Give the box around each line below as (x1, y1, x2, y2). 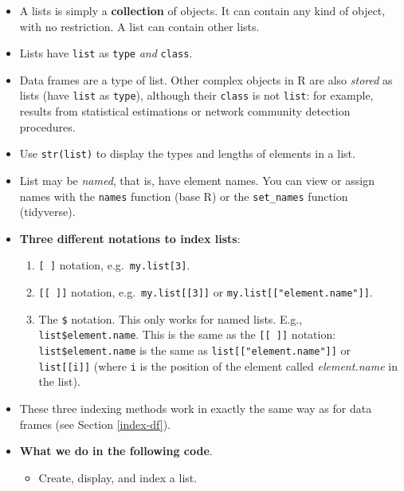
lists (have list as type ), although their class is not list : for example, (19, 87, 374, 104)
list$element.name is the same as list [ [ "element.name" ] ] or (38, 342, 351, 358)
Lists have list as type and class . (19, 45, 193, 61)
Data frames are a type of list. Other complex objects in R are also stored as (19, 71, 393, 88)
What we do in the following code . (19, 442, 213, 459)
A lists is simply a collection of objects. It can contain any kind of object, (19, 2, 386, 18)
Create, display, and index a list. (38, 469, 198, 485)
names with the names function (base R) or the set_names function (19, 187, 348, 204)
